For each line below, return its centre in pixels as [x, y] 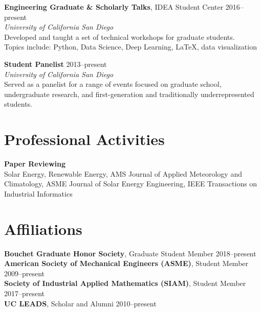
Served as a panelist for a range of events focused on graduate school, [113, 84]
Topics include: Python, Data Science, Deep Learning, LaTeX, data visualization [130, 47]
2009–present [25, 273]
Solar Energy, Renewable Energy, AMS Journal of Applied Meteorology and [123, 173]
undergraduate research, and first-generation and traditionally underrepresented [129, 94]
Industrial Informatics [38, 193]
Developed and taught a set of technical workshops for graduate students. [119, 37]
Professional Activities [84, 139]
